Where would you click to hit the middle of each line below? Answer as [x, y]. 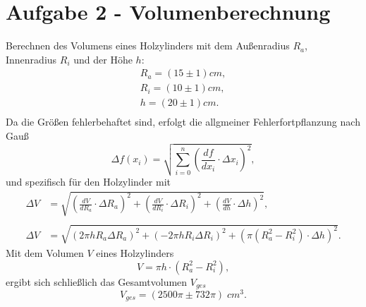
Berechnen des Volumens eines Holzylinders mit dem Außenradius [148, 46]
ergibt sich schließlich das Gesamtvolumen [97, 281]
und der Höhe [103, 59]
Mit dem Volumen [45, 252]
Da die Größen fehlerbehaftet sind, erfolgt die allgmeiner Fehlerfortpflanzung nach [183, 122]
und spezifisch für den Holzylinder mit [88, 182]
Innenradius [31, 59]
